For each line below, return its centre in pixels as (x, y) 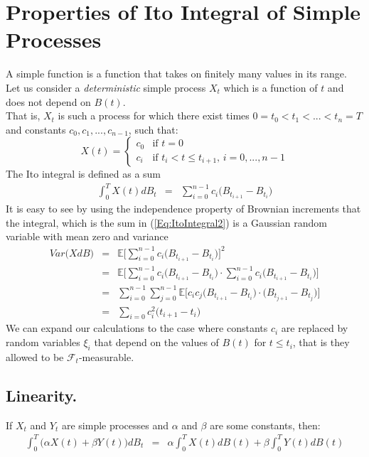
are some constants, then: (265, 425)
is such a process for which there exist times (154, 115)
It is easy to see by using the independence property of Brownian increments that (183, 209)
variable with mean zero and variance (87, 236)
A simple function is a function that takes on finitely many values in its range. (176, 74)
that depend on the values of (156, 342)
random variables (43, 342)
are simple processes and (115, 425)
